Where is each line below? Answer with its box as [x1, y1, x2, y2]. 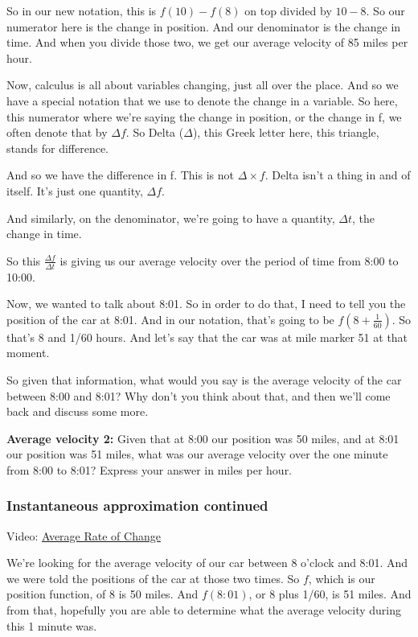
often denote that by [6, 124, 108, 141]
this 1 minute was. [6, 617, 97, 634]
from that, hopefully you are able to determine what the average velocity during [6, 602, 401, 619]
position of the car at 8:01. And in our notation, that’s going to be [6, 310, 334, 327]
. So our [366, 2, 405, 18]
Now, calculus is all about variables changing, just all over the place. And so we [6, 76, 399, 93]
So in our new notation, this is [6, 2, 157, 18]
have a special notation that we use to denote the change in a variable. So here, [6, 92, 398, 109]
